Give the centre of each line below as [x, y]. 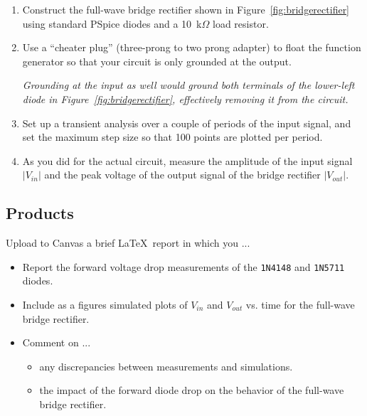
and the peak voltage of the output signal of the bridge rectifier [182, 175]
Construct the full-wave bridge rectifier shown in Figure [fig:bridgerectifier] [186, 9]
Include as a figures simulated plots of [105, 304]
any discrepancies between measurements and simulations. [166, 366]
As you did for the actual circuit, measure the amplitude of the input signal [187, 160]
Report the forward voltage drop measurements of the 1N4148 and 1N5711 [183, 266]
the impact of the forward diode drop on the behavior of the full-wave [192, 390]
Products [40, 213]
